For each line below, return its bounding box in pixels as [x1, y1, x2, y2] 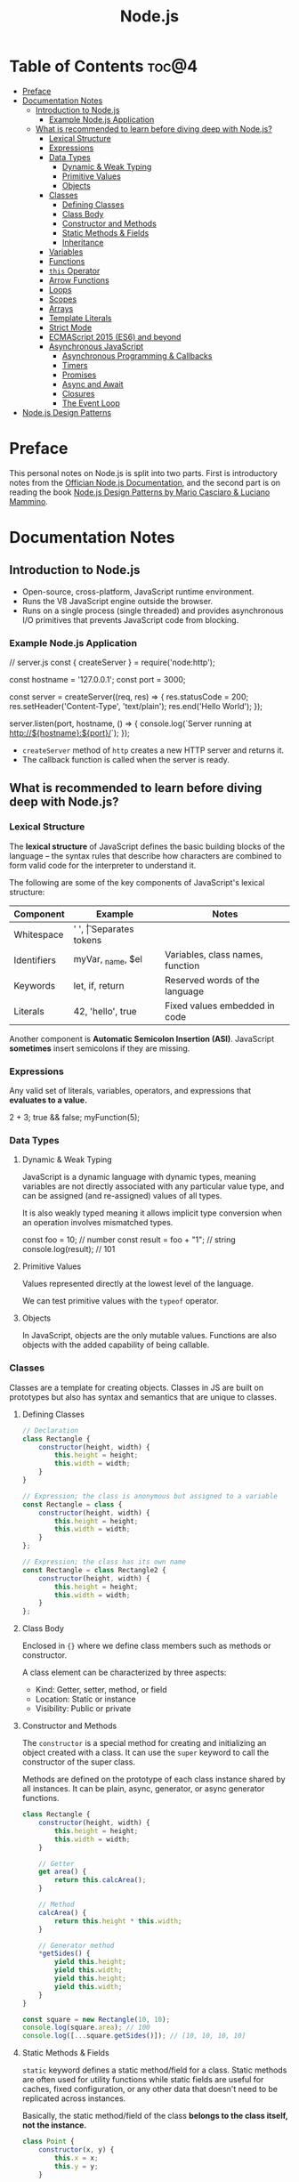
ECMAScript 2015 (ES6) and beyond [48, 331, 182, 342]
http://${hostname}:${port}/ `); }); [9, 728, 131, 739]
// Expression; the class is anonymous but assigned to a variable [21, 1491, 278, 1500]
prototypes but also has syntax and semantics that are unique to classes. [9, 1391, 278, 1402]
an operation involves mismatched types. [21, 1217, 174, 1228]
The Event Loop [61, 398, 120, 408]
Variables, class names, [164, 948, 263, 960]
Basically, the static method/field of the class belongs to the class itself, [21, 2111, 288, 2121]
